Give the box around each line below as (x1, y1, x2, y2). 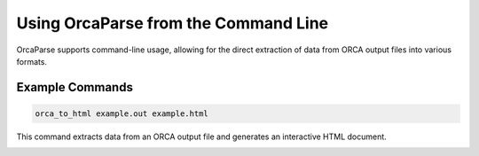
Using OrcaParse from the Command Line (16, 13, 329, 33)
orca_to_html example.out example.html (35, 108, 208, 119)
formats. (16, 56, 48, 66)
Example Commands (16, 80, 133, 95)
